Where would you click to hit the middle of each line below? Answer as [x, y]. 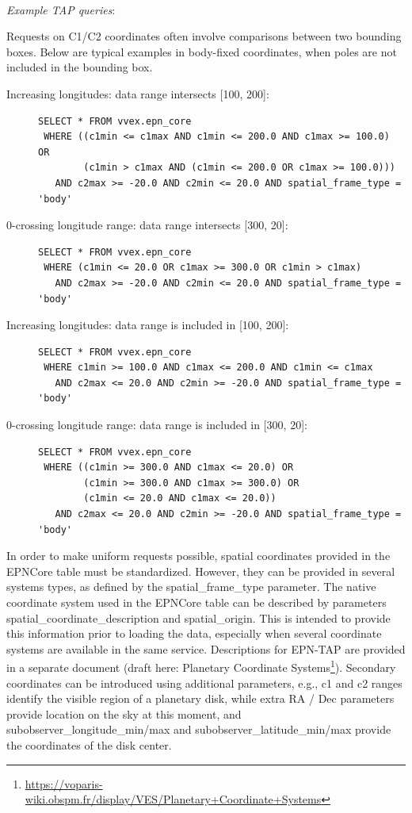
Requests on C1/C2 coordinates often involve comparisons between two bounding [204, 36]
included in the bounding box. [80, 67]
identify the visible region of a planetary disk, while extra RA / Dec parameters [200, 698]
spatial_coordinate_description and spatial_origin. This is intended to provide [198, 617]
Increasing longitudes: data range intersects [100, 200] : [138, 93]
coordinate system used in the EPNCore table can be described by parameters [196, 602]
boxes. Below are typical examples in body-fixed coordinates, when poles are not [202, 51]
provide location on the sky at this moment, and [124, 713]
